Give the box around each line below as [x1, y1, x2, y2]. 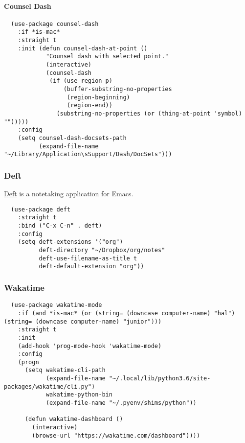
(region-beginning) [67, 93, 130, 101]
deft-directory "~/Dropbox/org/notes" [39, 247, 165, 254]
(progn [18, 358, 39, 366]
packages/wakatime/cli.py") [4, 383, 95, 390]
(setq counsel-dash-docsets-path [18, 134, 127, 141]
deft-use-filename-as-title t [39, 255, 137, 262]
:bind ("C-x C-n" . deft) [18, 222, 102, 230]
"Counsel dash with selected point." [45, 53, 169, 60]
